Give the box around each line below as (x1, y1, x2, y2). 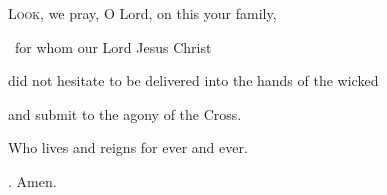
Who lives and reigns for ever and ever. (8, 137, 248, 158)
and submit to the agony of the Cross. (8, 103, 242, 124)
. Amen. (8, 170, 57, 191)
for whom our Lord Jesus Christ (14, 36, 212, 57)
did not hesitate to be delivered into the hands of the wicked (8, 70, 379, 91)
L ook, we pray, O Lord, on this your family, (8, 3, 277, 23)
